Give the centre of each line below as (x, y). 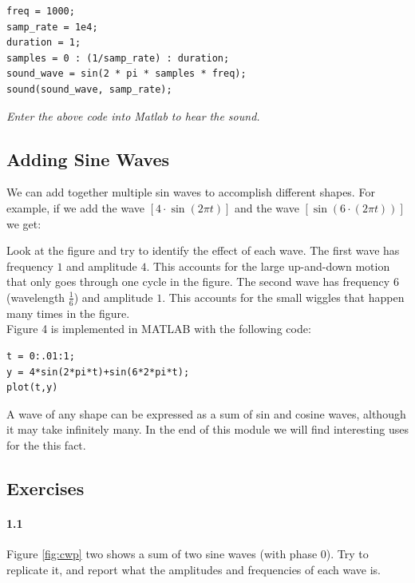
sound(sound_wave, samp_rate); (89, 89)
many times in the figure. (68, 313)
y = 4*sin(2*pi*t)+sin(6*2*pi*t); (98, 372)
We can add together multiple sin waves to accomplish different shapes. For (191, 192)
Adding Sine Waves (88, 159)
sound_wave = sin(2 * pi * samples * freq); (126, 74)
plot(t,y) (32, 388)
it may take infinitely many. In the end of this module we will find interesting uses (207, 429)
